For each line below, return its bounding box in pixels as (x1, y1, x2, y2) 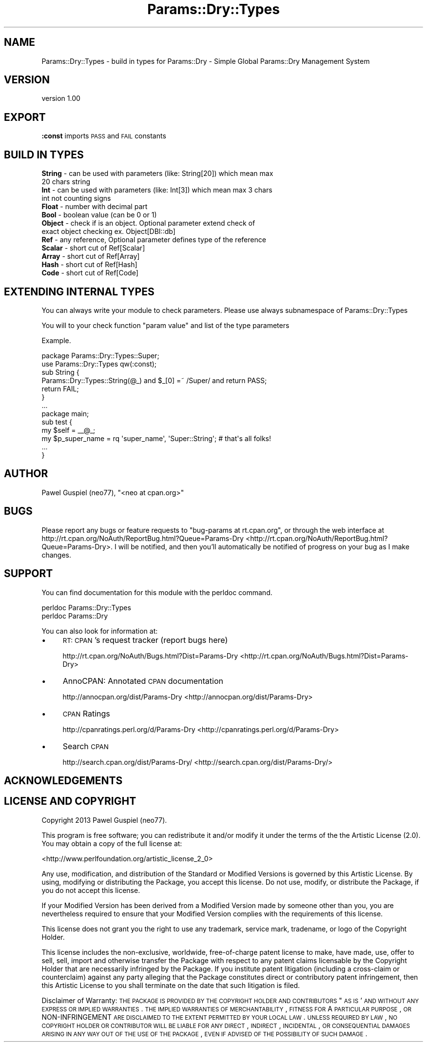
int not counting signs (41, 194, 111, 203)
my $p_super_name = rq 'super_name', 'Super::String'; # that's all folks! (41, 434, 272, 443)
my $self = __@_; (41, 426, 96, 434)
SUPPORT (4, 567, 53, 580)
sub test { (41, 417, 73, 426)
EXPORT (4, 111, 46, 123)
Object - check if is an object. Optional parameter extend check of (41, 219, 255, 228)
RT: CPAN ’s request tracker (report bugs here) (62, 635, 228, 645)
